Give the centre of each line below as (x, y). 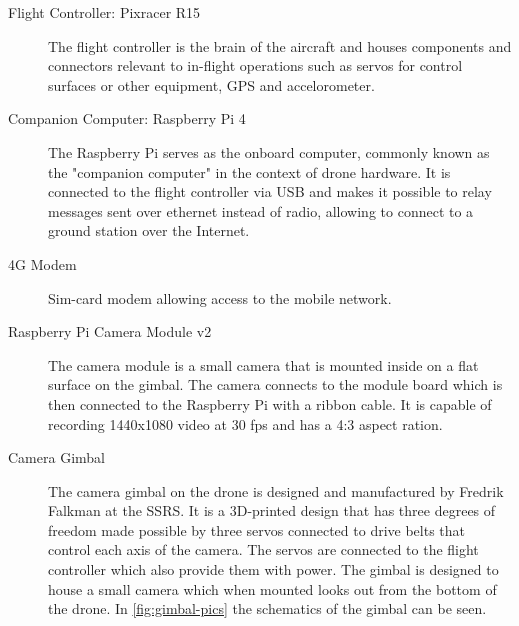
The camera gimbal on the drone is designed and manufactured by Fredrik (276, 490)
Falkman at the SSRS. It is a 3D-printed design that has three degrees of (272, 510)
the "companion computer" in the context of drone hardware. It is (249, 171)
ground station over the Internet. (149, 230)
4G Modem (42, 263)
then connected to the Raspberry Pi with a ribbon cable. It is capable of (270, 403)
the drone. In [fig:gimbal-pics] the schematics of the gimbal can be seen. (267, 608)
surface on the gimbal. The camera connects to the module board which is (275, 384)
